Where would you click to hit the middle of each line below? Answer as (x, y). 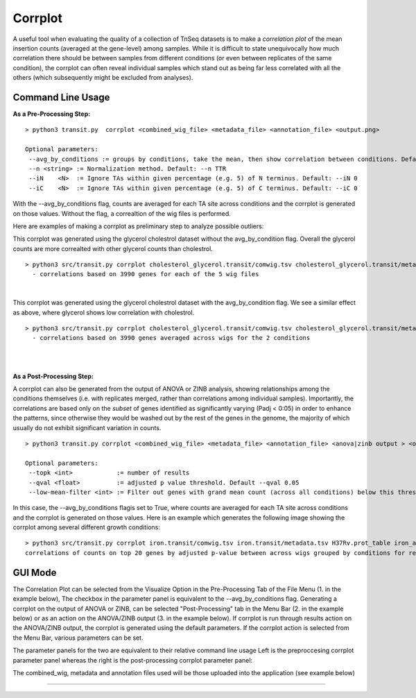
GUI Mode (35, 572)
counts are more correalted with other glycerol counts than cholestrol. (113, 248)
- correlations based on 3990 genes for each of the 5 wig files (146, 274)
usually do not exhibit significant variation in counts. (87, 427)
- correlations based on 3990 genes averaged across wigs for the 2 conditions (171, 338)
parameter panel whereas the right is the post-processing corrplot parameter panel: (133, 660)
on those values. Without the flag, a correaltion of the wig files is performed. (122, 213)
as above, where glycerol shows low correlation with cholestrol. (104, 312)
